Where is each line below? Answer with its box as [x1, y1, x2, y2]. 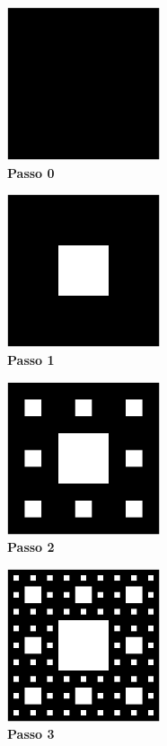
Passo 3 [7, 724, 55, 743]
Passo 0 [7, 163, 55, 182]
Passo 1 [7, 350, 55, 369]
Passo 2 [7, 537, 55, 556]
